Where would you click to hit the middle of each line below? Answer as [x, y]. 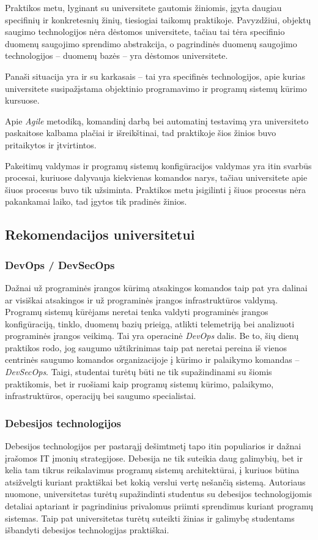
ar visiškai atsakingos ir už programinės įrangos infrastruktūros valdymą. [142, 299]
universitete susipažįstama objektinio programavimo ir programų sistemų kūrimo [156, 88]
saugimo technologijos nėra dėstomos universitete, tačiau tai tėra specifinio [145, 32]
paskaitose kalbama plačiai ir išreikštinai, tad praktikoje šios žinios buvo [141, 133]
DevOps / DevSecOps [60, 264]
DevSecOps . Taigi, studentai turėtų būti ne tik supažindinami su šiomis [139, 372]
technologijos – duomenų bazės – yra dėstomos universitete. [116, 55]
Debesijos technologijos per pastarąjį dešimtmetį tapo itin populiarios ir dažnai [153, 446]
